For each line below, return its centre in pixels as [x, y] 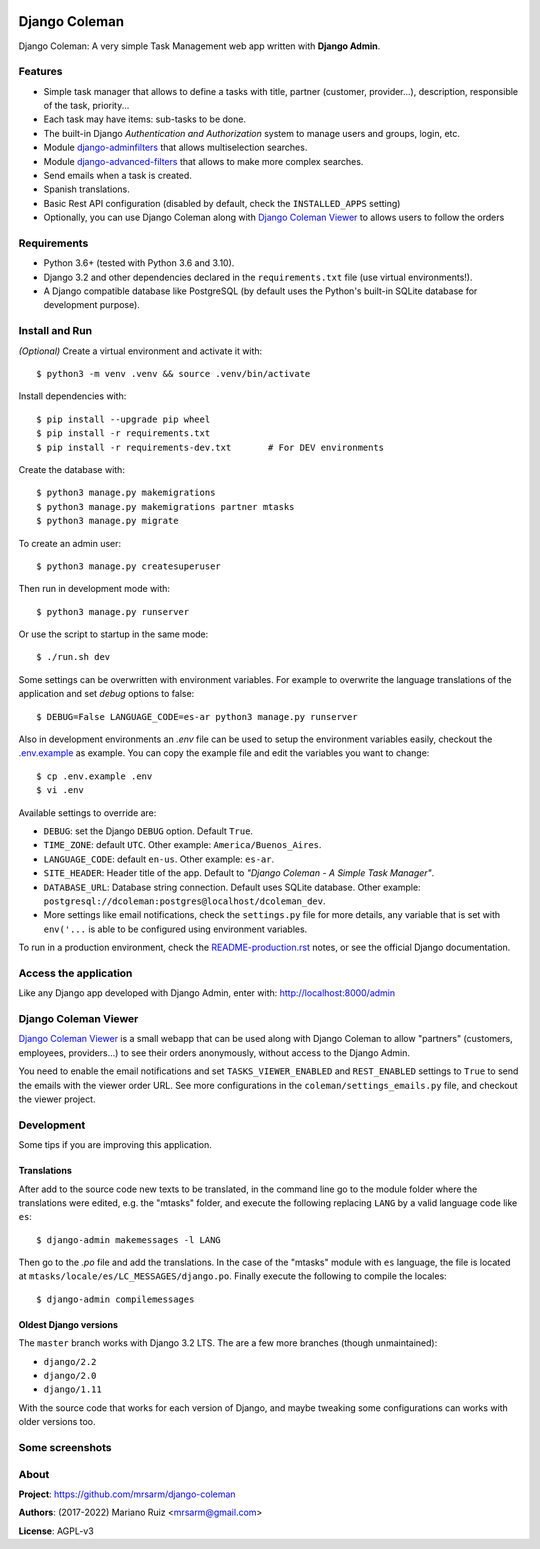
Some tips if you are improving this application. [115, 1145]
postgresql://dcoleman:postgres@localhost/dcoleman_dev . [184, 901]
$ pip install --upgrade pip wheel [123, 419]
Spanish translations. [86, 189]
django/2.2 [70, 1361]
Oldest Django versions [68, 1324]
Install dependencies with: [72, 396]
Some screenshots [65, 1447]
